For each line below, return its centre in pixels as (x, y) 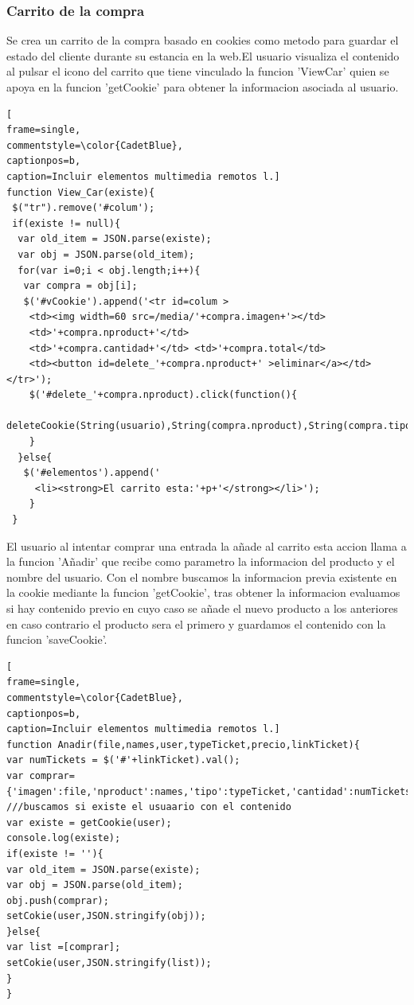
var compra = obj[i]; (80, 286)
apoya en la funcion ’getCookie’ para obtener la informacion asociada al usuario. (203, 87)
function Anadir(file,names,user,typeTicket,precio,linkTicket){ (183, 744)
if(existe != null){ (66, 223)
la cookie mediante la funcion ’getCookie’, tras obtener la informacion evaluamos (203, 592)
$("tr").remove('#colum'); (84, 208)
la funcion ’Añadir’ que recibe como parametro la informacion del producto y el (201, 561)
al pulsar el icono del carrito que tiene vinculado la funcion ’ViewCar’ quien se (198, 71)
